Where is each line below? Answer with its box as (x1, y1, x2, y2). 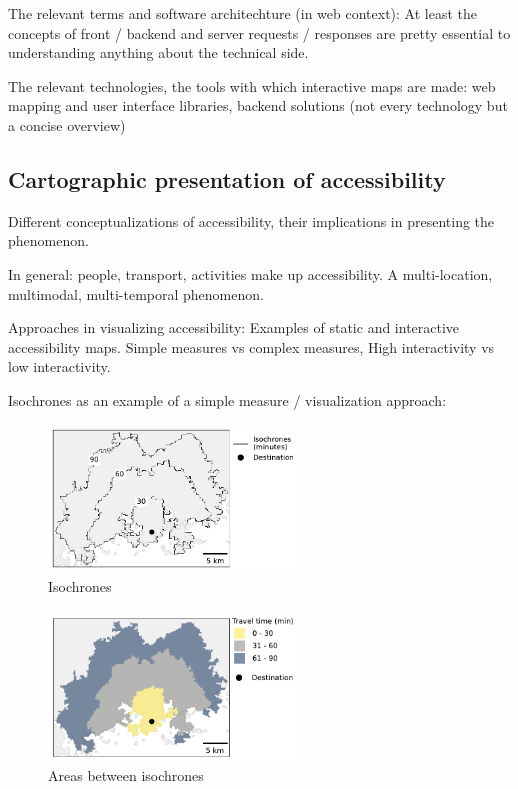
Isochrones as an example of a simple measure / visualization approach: (8, 389, 447, 410)
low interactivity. (8, 356, 111, 377)
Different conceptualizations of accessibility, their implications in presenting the (8, 210, 495, 231)
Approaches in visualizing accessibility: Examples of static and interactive (8, 317, 460, 338)
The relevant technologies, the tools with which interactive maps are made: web (8, 75, 496, 96)
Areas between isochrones (48, 765, 204, 786)
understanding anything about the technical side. (8, 42, 309, 63)
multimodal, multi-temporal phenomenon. (8, 283, 264, 304)
